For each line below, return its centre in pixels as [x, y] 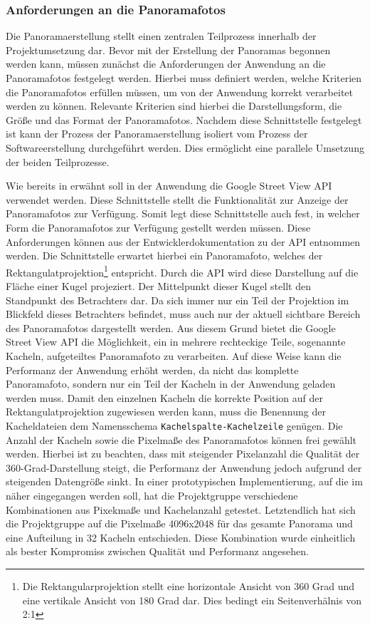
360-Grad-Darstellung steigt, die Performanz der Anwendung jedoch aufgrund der [184, 467]
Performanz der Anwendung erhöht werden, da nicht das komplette [152, 370]
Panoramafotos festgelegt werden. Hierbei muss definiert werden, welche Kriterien [184, 78]
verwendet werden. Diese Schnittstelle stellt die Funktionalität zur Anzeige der [177, 199]
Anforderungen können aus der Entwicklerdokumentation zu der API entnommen [183, 241]
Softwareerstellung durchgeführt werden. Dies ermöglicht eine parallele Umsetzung [185, 147]
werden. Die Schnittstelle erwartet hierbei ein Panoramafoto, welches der [164, 255]
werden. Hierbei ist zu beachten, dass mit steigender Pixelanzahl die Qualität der [183, 454]
